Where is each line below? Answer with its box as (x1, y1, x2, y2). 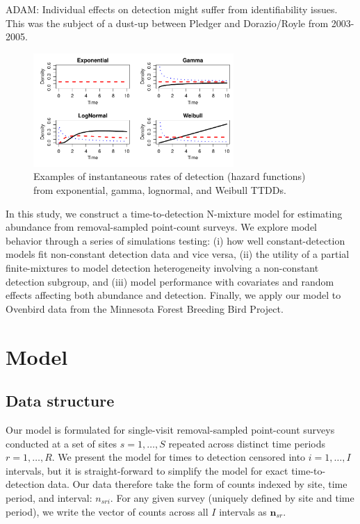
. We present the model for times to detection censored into (51, 450, 306, 464)
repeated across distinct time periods (168, 436, 325, 450)
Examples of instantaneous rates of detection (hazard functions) (33, 169, 306, 183)
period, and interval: (6, 490, 92, 505)
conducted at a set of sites (6, 436, 117, 450)
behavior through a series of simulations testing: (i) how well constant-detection (6, 233, 345, 247)
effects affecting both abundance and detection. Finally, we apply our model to (6, 288, 341, 302)
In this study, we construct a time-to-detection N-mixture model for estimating (6, 206, 343, 220)
